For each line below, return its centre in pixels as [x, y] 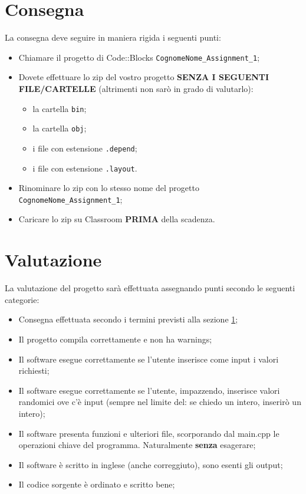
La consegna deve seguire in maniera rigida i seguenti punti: [113, 37]
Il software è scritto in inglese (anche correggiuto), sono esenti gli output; [151, 464]
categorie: [22, 299]
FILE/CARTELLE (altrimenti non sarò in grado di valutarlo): [136, 88]
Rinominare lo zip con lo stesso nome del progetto [109, 188]
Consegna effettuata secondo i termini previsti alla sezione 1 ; [128, 319]
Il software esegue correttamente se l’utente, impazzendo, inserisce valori [149, 390]
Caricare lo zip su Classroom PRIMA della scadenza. [117, 219]
